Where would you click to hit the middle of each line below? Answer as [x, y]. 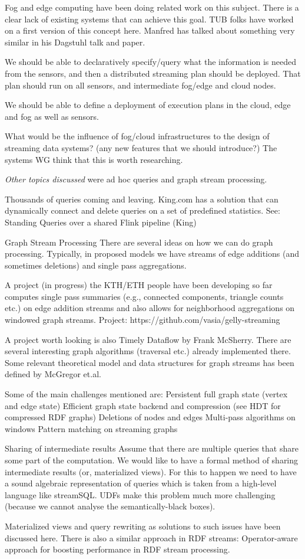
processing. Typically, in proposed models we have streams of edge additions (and [152, 254]
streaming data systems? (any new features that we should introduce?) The [141, 147]
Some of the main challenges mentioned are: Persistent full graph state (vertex [146, 394]
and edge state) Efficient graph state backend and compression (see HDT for [143, 405]
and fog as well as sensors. [52, 116]
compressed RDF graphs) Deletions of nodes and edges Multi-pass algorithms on [150, 417]
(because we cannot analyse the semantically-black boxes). [110, 506]
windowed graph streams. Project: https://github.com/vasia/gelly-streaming [142, 320]
